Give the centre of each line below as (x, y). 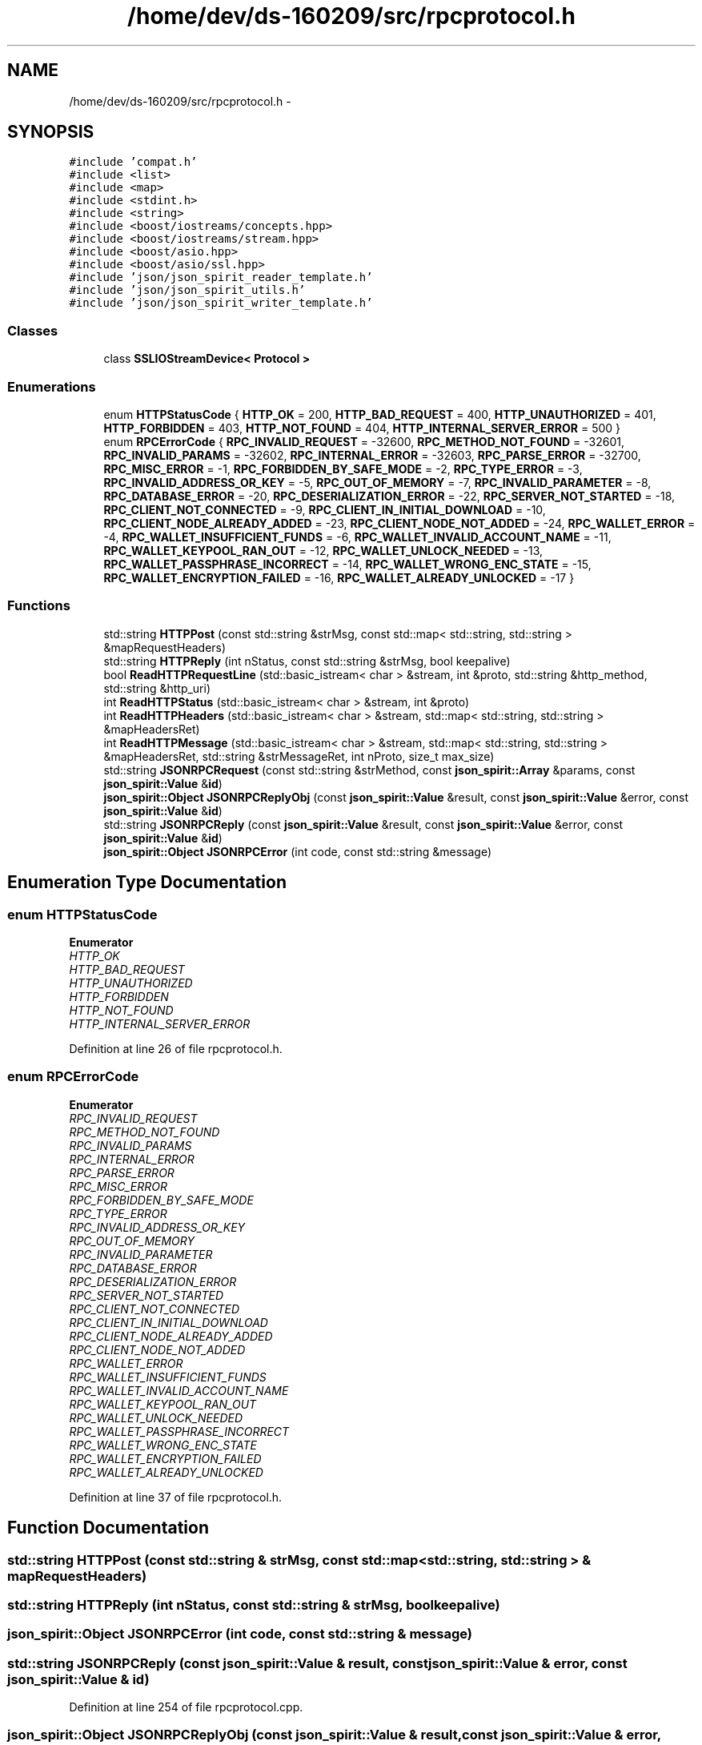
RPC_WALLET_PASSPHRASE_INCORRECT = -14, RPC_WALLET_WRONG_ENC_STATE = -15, (347, 564)
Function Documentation (108, 1528)
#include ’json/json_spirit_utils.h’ (187, 290)
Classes (33, 330)
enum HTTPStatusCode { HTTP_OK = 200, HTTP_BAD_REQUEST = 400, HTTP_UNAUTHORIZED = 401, (380, 414)
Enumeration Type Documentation (147, 883)
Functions (39, 606)
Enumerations (52, 386)
